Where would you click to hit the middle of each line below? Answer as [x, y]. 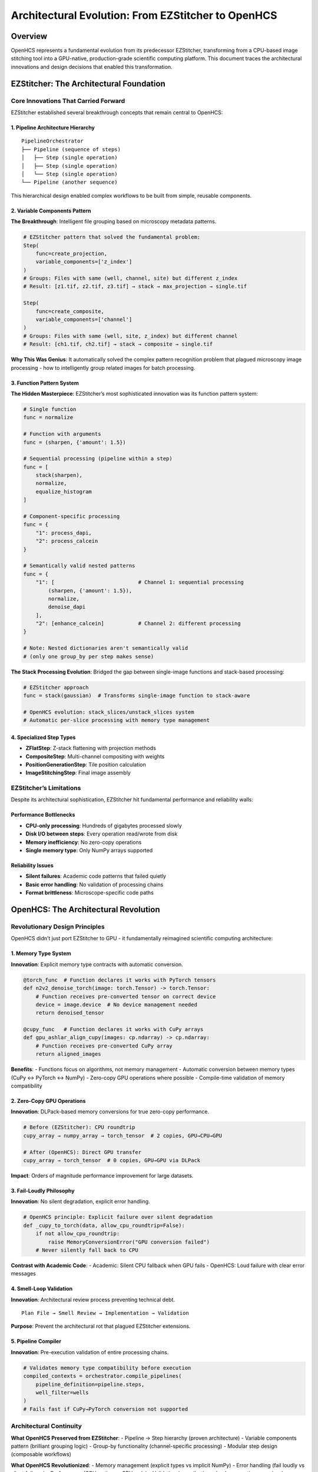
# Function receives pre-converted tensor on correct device [126, 996]
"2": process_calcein [67, 541]
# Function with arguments [62, 434]
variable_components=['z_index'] [84, 262]
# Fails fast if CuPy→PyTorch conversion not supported [106, 1409]
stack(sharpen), [59, 475]
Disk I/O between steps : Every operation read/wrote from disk [102, 834]
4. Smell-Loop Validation [42, 1289]
